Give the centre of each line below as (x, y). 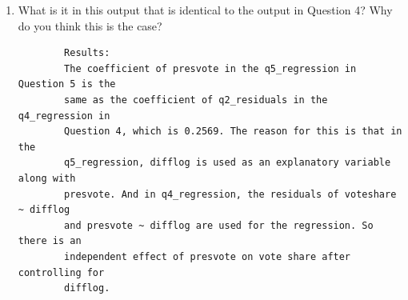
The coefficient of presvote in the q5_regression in (210, 68)
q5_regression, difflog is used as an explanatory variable (228, 163)
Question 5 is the (67, 84)
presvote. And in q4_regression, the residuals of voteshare (230, 194)
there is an (50, 241)
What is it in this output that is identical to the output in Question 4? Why (205, 10)
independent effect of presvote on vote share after (208, 256)
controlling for (61, 272)
